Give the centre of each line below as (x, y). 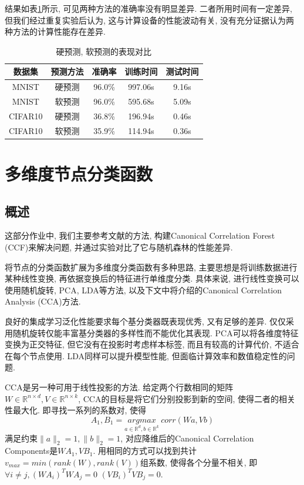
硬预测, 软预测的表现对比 (104, 51)
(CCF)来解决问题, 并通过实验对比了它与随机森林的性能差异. (119, 247)
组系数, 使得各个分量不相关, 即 (199, 462)
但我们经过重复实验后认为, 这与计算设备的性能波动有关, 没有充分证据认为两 (150, 20)
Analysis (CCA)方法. (43, 301)
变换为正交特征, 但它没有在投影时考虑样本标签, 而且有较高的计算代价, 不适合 (152, 344)
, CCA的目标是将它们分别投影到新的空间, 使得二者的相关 (187, 398)
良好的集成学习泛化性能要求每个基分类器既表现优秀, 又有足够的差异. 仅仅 (146, 321)
